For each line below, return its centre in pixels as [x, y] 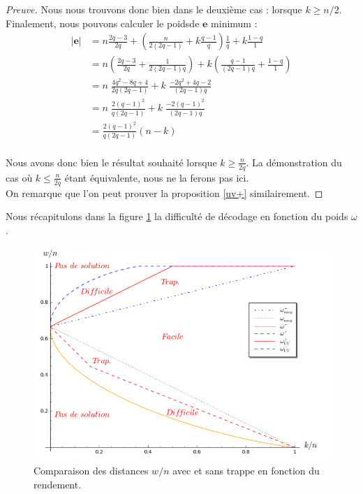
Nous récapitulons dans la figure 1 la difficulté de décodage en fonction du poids [177, 216]
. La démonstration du [294, 162]
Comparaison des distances [91, 471]
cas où [19, 177]
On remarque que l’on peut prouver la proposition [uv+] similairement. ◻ [164, 192]
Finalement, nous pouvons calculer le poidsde [103, 23]
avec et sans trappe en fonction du [246, 471]
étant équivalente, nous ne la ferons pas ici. [157, 177]
